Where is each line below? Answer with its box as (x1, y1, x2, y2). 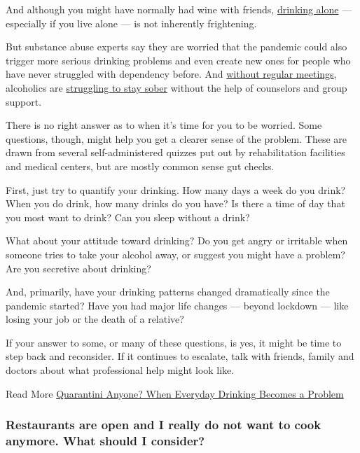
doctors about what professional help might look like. (6, 363, 235, 377)
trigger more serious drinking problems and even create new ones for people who (6, 53, 351, 67)
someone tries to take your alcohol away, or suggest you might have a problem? (6, 246, 345, 261)
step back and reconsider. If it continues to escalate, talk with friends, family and (6, 349, 354, 363)
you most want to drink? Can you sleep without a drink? (6, 209, 250, 224)
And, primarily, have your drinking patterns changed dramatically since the (6, 284, 330, 299)
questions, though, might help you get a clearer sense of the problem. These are (6, 131, 347, 146)
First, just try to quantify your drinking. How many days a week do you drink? (6, 182, 346, 197)
